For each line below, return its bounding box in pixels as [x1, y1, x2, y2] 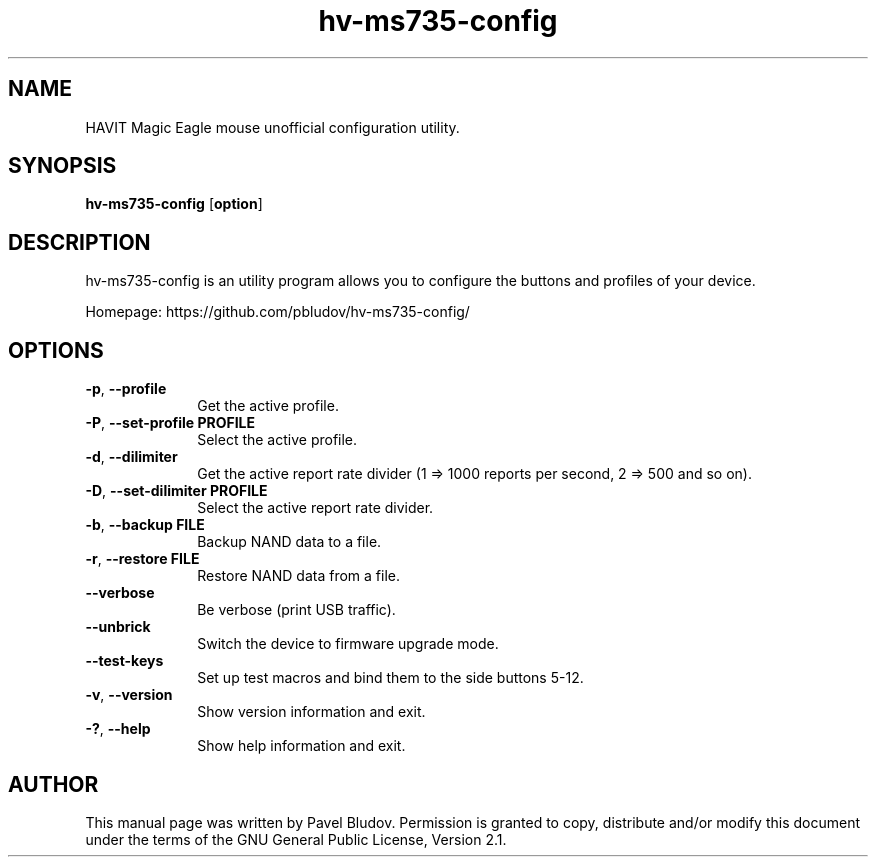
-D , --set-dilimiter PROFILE [85, 482, 268, 500]
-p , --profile [85, 380, 167, 398]
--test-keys [85, 652, 164, 670]
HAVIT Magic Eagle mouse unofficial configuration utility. [85, 118, 460, 136]
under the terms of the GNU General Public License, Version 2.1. [85, 830, 507, 848]
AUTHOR [8, 771, 99, 797]
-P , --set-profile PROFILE [85, 414, 256, 432]
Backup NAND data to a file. [197, 533, 382, 551]
